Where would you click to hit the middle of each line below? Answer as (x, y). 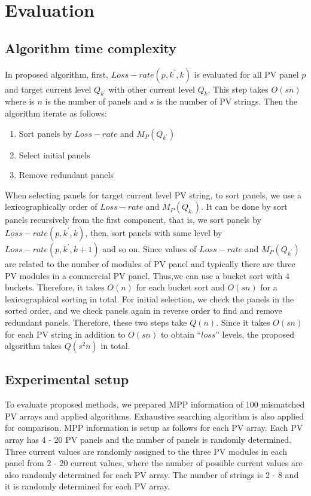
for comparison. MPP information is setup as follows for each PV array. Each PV (154, 428)
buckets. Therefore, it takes (55, 287)
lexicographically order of (51, 206)
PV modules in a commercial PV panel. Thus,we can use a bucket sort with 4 (147, 275)
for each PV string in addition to (65, 334)
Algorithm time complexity (91, 48)
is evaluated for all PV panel (246, 74)
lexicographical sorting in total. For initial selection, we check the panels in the (150, 298)
